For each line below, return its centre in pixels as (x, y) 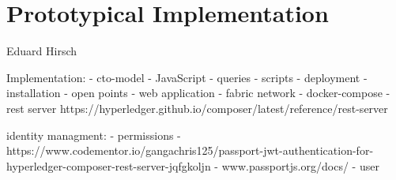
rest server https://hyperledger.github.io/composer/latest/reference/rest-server (197, 108)
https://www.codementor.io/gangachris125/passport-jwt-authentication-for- (190, 150)
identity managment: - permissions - (94, 135)
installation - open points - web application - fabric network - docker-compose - (198, 93)
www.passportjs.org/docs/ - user (300, 165)
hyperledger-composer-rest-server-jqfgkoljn (109, 165)
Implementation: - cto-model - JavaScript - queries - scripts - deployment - (187, 77)
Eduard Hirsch (42, 51)
